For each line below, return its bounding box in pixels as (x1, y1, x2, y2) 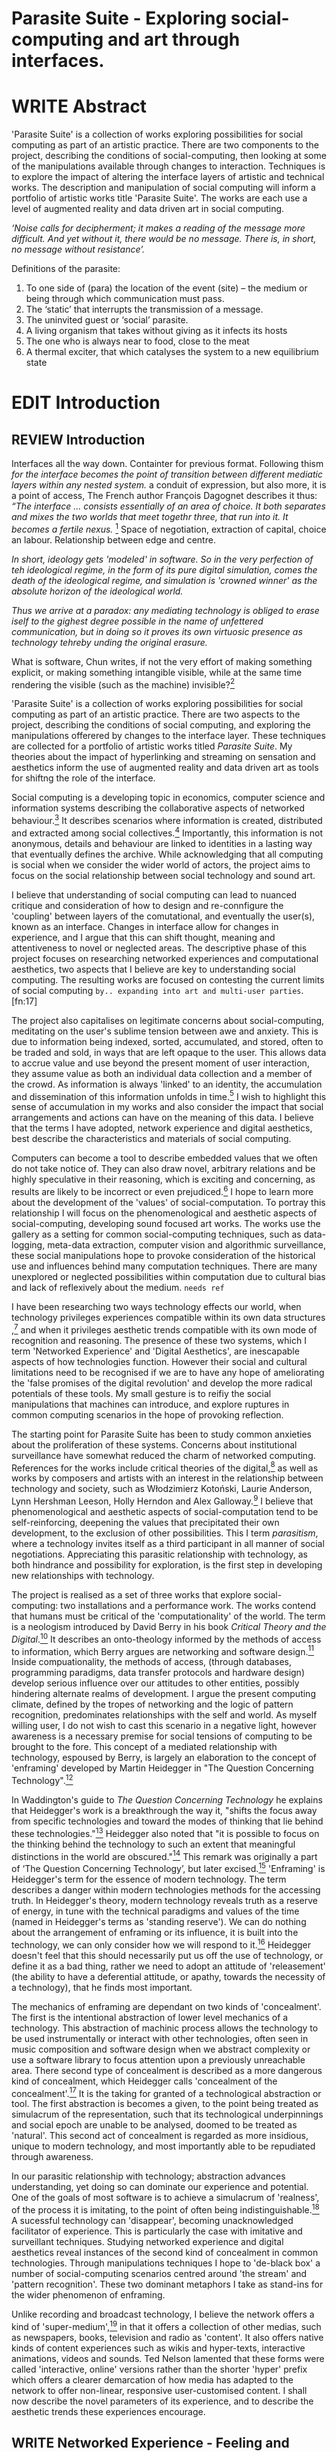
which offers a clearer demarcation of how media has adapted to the (11, 2373, 294, 2386)
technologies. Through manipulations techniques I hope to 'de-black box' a (11, 2257, 321, 2269)
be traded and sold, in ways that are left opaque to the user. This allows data (11, 1046, 327, 1058)
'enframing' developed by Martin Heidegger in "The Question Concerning (11, 1762, 314, 1774)
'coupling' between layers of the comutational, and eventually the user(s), (11, 910, 316, 922)
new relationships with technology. (11, 1570, 155, 1582)
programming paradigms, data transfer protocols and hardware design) (11, 1667, 305, 1679)
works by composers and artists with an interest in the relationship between (11, 1472, 324, 1484)
